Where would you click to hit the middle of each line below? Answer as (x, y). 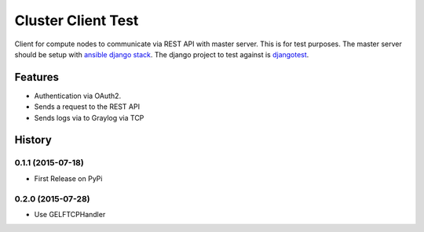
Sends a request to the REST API (87, 107)
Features (37, 77)
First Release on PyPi (68, 178)
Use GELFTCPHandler (70, 214)
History (33, 140)
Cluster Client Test (77, 20)
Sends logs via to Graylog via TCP (89, 118)
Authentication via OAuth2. (78, 96)
